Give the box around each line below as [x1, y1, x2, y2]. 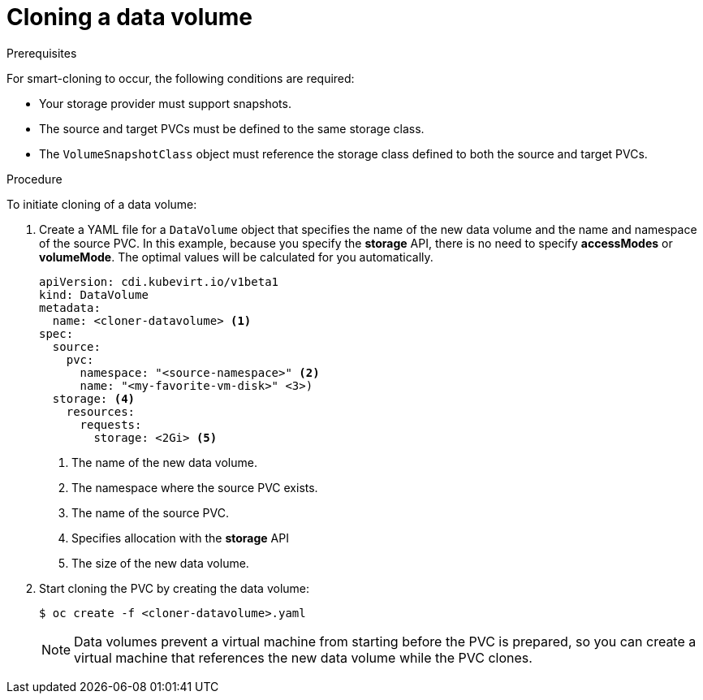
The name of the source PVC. [71, 505, 229, 520]
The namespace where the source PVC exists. [71, 480, 318, 495]
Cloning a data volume [6, 3, 253, 31]
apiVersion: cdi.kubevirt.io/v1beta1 [39, 274, 279, 288]
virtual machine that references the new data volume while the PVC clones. [74, 649, 533, 666]
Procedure [6, 171, 63, 186]
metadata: [39, 300, 101, 314]
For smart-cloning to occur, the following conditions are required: [6, 71, 355, 85]
